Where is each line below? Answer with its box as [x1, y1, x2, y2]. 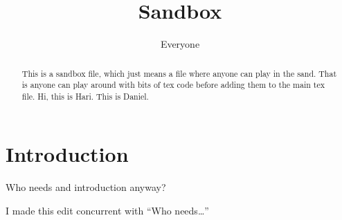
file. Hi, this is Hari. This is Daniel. [21, 90, 149, 102]
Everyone [160, 37, 200, 51]
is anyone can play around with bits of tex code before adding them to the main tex [21, 79, 325, 91]
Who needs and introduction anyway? [6, 180, 166, 194]
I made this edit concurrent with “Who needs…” [6, 203, 209, 218]
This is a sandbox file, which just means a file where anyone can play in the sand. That [21, 67, 337, 79]
